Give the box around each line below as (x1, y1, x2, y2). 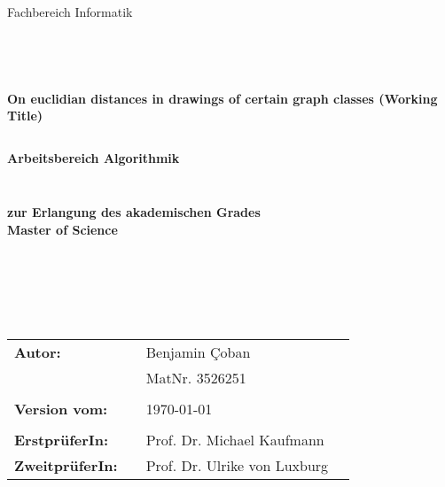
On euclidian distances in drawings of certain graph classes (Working (7, 89, 438, 107)
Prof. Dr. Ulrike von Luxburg (145, 454, 329, 475)
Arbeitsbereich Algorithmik (7, 148, 180, 166)
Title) (7, 106, 43, 125)
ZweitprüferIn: (14, 454, 118, 475)
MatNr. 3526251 (145, 367, 246, 388)
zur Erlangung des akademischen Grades (7, 203, 261, 221)
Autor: (14, 341, 61, 362)
